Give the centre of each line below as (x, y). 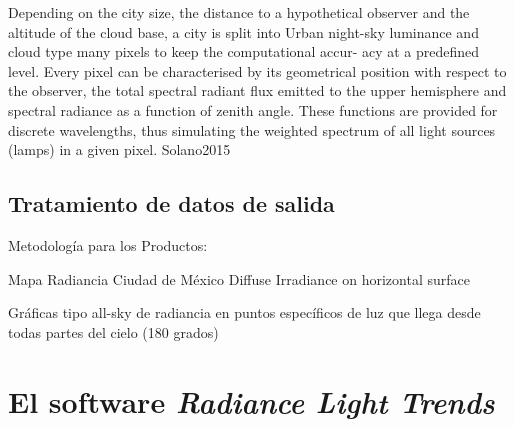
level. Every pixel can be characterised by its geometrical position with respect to (257, 70)
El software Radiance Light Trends (251, 401)
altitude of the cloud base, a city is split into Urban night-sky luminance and (243, 31)
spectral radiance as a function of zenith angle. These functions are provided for (253, 109)
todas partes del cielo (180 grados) (113, 331)
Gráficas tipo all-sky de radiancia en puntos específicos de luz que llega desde (244, 312)
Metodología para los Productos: (108, 244)
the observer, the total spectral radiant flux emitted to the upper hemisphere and (257, 90)
